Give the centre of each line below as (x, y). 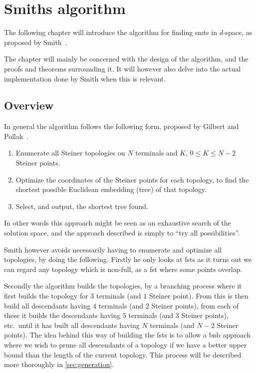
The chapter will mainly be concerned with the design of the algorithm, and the (126, 59)
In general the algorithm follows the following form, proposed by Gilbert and (122, 126)
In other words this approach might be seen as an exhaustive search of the (118, 223)
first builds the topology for (46, 296)
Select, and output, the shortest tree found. (82, 206)
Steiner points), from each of (195, 305)
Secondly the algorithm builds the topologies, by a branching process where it (123, 286)
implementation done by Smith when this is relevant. (85, 78)
